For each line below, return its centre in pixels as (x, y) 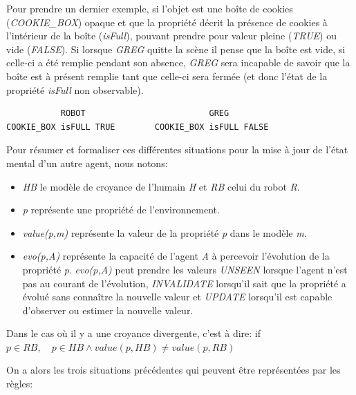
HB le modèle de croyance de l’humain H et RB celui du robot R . (161, 186)
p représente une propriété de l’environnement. (121, 210)
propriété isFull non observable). (75, 89)
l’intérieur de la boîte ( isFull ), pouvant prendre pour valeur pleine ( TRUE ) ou (172, 36)
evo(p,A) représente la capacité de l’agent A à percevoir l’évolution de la (176, 256)
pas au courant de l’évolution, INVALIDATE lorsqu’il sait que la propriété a (184, 283)
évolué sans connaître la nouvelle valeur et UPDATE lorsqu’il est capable (177, 297)
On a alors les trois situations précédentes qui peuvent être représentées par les (174, 370)
